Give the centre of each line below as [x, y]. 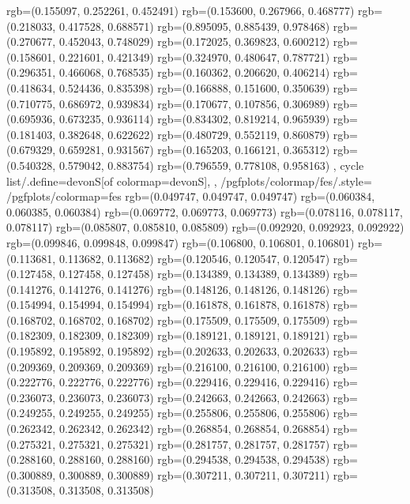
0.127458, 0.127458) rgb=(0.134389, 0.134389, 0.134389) [194, 274]
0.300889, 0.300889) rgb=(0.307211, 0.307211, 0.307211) [194, 474]
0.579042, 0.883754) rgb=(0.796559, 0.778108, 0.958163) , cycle [211, 165]
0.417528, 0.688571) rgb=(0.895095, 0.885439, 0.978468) [194, 26]
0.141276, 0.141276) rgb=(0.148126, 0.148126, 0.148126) [194, 289]
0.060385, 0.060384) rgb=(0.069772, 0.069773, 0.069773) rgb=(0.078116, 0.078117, [205, 211]
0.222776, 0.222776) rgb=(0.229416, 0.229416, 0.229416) [194, 382]
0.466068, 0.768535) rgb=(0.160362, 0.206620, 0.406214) [194, 72]
